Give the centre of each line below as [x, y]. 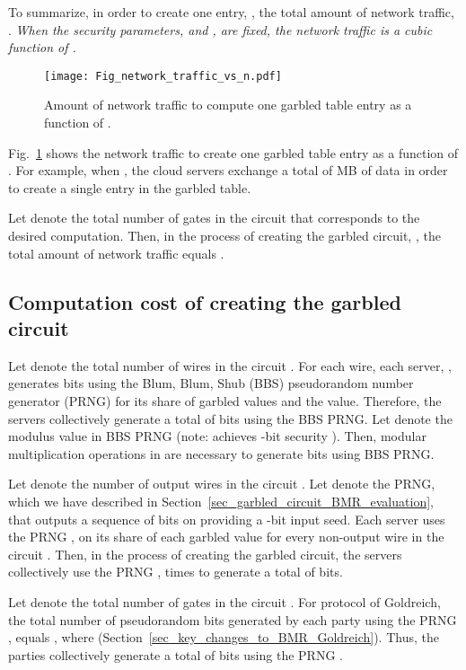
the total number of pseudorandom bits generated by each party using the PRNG [233, 619]
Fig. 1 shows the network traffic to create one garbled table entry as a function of [233, 152]
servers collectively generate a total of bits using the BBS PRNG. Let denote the [230, 418]
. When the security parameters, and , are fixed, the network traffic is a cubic [220, 29]
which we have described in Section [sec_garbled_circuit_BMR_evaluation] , [221, 501]
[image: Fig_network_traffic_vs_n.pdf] [163, 76]
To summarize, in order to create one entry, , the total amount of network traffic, [231, 12]
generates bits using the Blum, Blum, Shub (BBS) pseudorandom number [211, 383]
